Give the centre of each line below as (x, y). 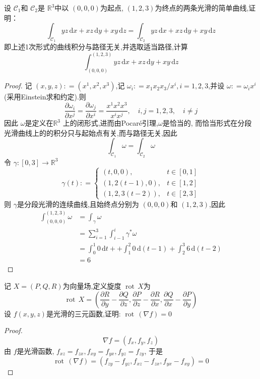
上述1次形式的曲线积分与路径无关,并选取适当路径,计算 (99, 47)
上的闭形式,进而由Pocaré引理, (110, 123)
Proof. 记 (18, 86)
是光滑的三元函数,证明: (83, 313)
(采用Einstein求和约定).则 (45, 97)
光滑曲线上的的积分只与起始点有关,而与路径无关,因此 (91, 132)
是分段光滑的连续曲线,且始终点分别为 (78, 204)
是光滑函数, (36, 350)
